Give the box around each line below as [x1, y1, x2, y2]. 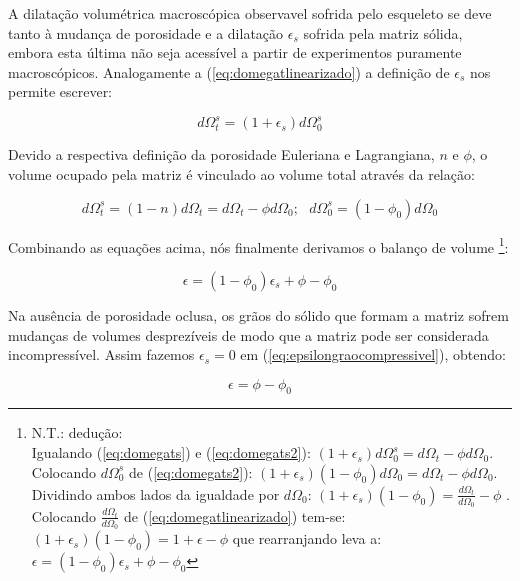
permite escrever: [8, 81, 113, 102]
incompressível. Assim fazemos [8, 344, 195, 365]
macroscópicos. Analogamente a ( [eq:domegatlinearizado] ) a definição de [8, 61, 450, 82]
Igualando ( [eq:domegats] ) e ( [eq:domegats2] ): [31, 442, 311, 463]
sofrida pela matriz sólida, [303, 22, 463, 43]
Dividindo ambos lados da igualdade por [31, 483, 280, 504]
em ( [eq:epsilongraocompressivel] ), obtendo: [240, 344, 506, 365]
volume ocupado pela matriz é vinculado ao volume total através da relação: [8, 164, 475, 185]
